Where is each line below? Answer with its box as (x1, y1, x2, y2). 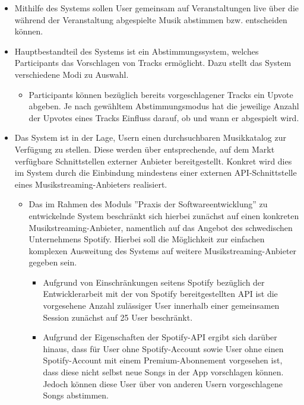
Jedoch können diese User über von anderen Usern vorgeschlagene (43, 377, 283, 390)
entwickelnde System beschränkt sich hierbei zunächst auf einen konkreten (28, 209, 299, 222)
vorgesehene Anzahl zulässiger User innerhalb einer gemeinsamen (43, 299, 280, 312)
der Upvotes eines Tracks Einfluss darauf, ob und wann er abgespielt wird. (28, 111, 299, 124)
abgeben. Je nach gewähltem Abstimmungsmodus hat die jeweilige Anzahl (28, 100, 299, 112)
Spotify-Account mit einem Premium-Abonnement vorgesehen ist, (43, 354, 283, 366)
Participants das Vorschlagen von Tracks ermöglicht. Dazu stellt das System (14, 56, 292, 69)
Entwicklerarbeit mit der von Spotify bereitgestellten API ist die (43, 287, 278, 300)
